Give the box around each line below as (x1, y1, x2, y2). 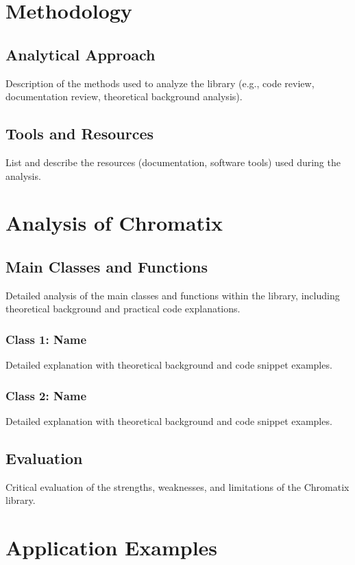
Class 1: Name (5, 330, 87, 347)
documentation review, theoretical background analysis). (5, 89, 243, 104)
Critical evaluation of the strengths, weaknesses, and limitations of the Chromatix (5, 479, 350, 494)
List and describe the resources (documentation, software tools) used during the (5, 154, 341, 169)
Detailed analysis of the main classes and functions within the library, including (5, 288, 340, 302)
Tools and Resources (5, 123, 154, 144)
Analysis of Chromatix (5, 209, 223, 237)
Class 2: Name (5, 387, 87, 404)
